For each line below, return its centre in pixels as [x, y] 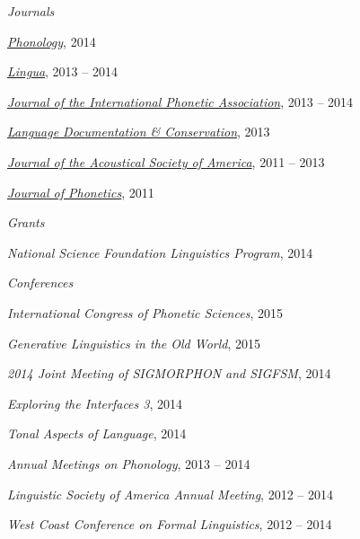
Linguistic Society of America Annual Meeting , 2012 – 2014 [170, 494]
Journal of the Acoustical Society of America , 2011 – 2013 [166, 161]
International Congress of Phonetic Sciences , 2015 [145, 312]
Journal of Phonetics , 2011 [81, 192]
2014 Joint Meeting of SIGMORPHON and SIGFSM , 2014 [169, 373]
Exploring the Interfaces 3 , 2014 [95, 403]
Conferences [40, 283]
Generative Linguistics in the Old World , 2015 [134, 343]
